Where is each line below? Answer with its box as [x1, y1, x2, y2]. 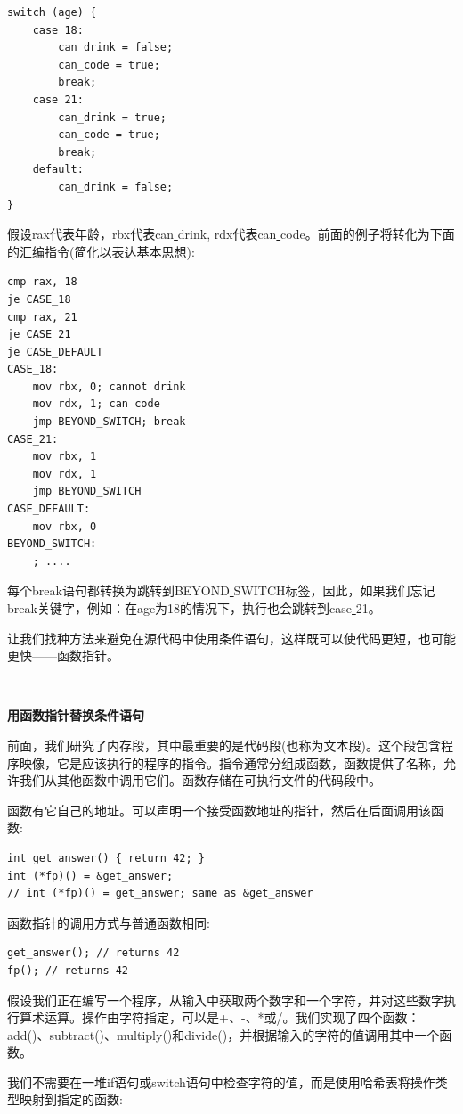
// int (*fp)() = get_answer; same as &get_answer [7, 887, 313, 900]
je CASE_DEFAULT [7, 345, 103, 358]
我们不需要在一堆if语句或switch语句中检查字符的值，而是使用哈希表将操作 [7, 1072, 435, 1091]
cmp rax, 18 [7, 275, 77, 289]
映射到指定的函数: [19, 1090, 123, 1109]
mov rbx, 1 [32, 450, 97, 463]
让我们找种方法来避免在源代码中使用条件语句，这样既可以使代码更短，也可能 [7, 628, 456, 647]
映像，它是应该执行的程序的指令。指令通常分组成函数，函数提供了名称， [19, 753, 443, 772]
